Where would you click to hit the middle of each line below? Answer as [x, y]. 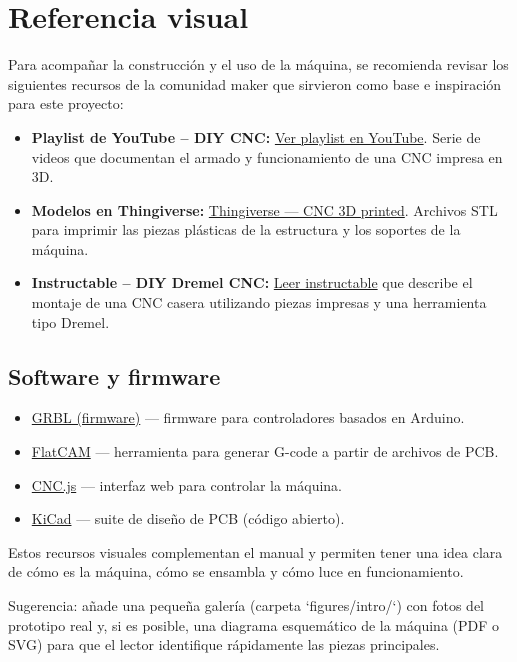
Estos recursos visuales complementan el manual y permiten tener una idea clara [255, 551]
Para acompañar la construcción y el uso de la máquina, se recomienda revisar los [258, 64]
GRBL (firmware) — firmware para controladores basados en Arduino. [248, 417]
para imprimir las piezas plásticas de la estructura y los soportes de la [246, 229]
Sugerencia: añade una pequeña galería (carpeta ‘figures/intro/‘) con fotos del [246, 605]
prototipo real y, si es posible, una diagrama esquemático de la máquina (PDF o [254, 624]
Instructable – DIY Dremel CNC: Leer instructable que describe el [252, 282]
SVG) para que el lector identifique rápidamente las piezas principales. [224, 644]
